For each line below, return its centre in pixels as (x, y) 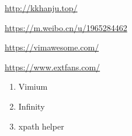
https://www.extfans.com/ (53, 67)
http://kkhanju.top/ (41, 8)
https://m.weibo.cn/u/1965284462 (66, 27)
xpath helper (41, 126)
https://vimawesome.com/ (52, 47)
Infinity (32, 106)
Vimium (33, 86)
